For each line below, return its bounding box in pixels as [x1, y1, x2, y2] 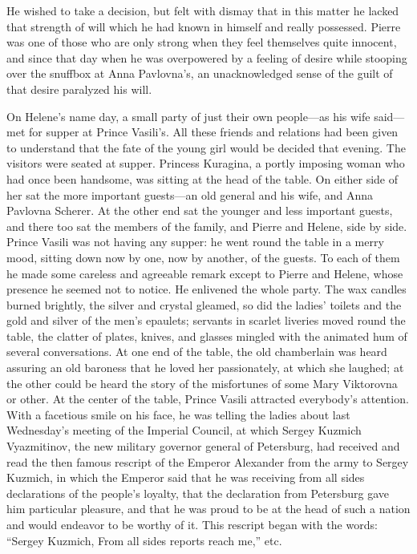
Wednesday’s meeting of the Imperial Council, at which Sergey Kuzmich [6, 422, 362, 439]
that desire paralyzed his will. [6, 80, 152, 97]
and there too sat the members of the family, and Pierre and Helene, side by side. [6, 217, 407, 234]
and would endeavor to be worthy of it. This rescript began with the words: [6, 516, 378, 532]
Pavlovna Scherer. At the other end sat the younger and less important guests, [6, 202, 393, 219]
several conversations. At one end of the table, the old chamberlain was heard [6, 343, 387, 360]
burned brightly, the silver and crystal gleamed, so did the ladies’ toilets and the [6, 296, 402, 313]
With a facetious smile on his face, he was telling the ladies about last [6, 406, 350, 423]
